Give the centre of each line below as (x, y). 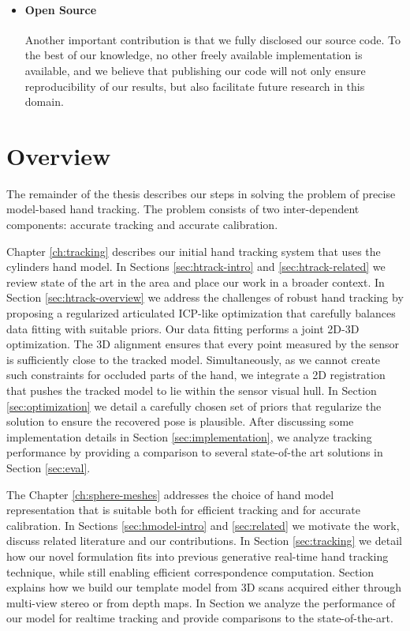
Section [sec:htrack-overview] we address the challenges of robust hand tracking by (205, 297)
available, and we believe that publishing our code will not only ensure (195, 70)
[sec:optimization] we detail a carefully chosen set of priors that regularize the (194, 406)
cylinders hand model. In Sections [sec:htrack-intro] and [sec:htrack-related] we (196, 267)
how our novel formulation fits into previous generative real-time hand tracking (198, 556)
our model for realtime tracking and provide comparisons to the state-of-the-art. (200, 618)
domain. (44, 101)
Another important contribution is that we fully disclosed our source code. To (212, 39)
